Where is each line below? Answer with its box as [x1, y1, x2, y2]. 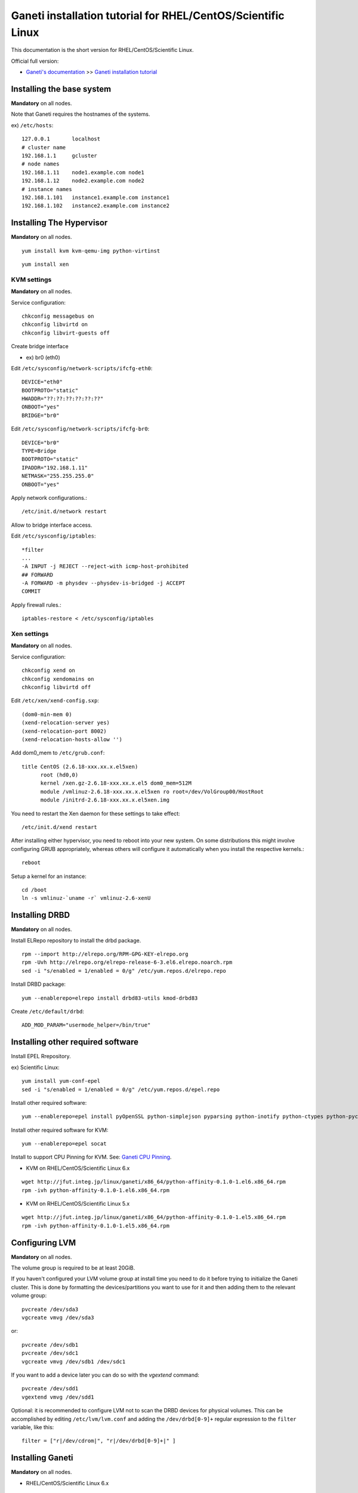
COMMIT [21, 588, 41, 595]
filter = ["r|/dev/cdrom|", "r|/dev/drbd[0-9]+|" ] [21, 1437, 176, 1445]
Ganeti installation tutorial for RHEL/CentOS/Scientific [11, 9, 285, 22]
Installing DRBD [11, 910, 70, 920]
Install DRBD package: [11, 981, 66, 988]
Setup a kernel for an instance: [11, 873, 87, 880]
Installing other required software [11, 1037, 138, 1047]
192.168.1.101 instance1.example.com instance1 [21, 194, 170, 201]
